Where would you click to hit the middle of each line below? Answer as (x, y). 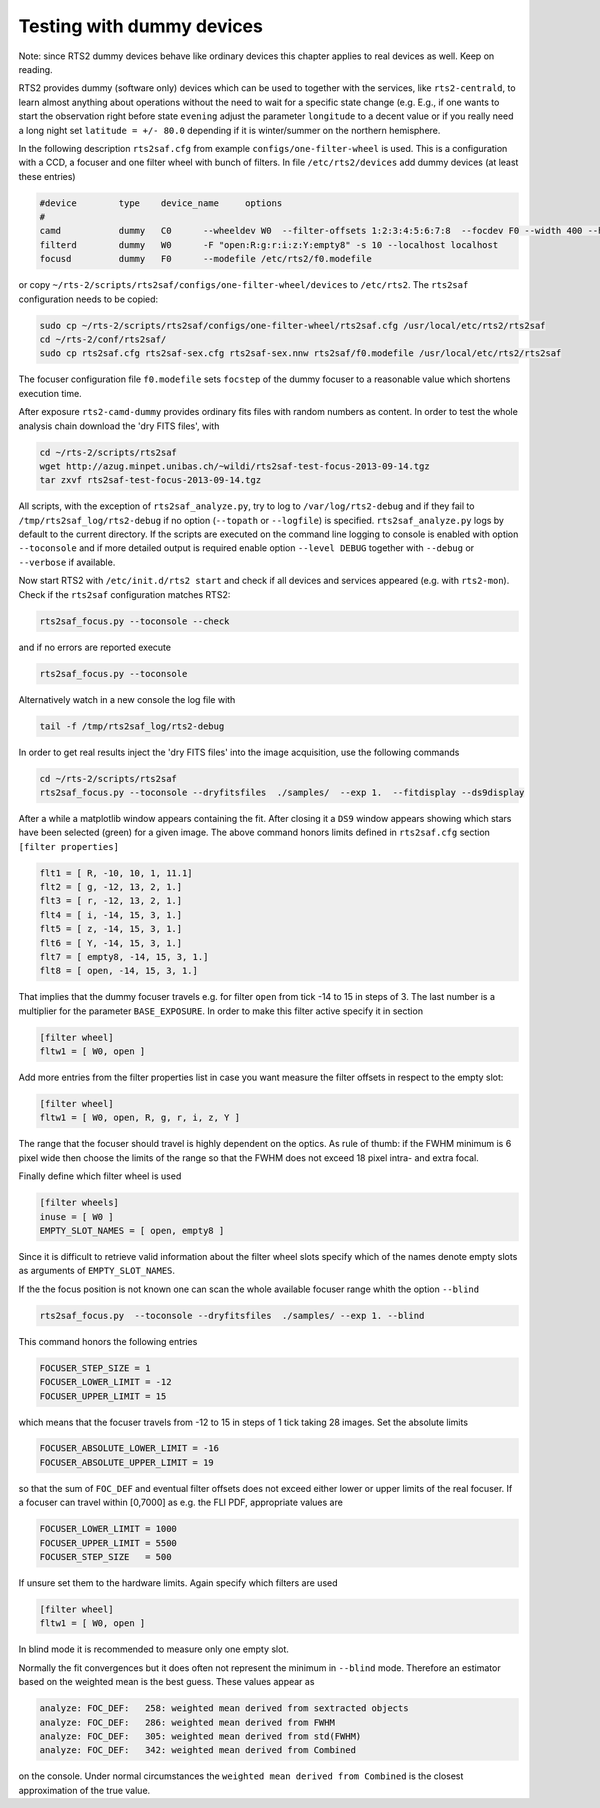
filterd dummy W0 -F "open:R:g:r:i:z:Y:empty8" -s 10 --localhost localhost (269, 244)
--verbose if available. (67, 562)
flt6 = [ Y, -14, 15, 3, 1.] (111, 943)
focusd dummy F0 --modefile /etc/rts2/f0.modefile (205, 259)
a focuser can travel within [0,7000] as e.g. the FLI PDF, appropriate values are (181, 1502)
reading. (36, 69)
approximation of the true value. (84, 1790)
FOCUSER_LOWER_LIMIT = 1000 (108, 1529)
